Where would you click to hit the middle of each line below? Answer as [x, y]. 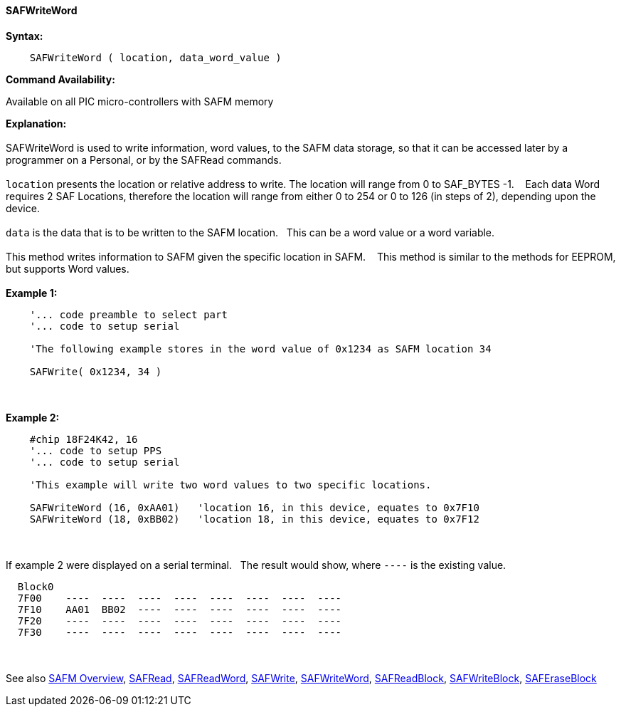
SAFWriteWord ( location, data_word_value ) [155, 57]
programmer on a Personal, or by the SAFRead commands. [144, 159]
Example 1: [32, 293]
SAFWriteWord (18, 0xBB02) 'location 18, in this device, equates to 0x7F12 [254, 519]
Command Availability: [60, 79]
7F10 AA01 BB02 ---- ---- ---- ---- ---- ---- [180, 609]
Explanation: [36, 123]
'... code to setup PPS [96, 450]
